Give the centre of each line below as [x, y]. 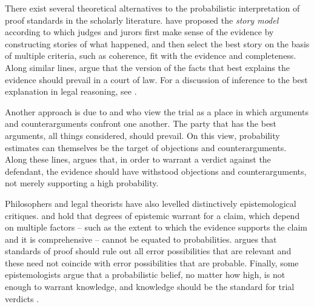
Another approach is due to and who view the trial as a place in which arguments [157, 111]
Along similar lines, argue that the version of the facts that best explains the [147, 67]
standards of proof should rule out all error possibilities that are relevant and [148, 251]
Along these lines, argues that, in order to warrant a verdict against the [138, 159]
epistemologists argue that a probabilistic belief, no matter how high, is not [145, 275]
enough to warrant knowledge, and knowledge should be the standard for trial [150, 287]
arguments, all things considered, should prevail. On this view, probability [142, 135]
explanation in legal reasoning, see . [71, 91]
